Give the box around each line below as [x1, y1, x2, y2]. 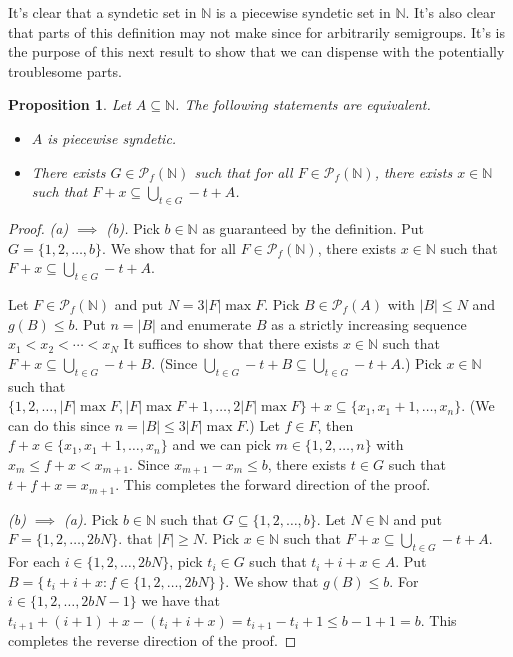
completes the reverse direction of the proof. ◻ [8, 630, 297, 651]
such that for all [194, 161, 293, 182]
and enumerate [160, 313, 252, 334]
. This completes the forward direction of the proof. [115, 474, 431, 495]
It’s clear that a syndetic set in [8, 2, 197, 22]
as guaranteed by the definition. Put [202, 217, 424, 238]
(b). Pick [106, 217, 160, 238]
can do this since [8, 414, 111, 435]
